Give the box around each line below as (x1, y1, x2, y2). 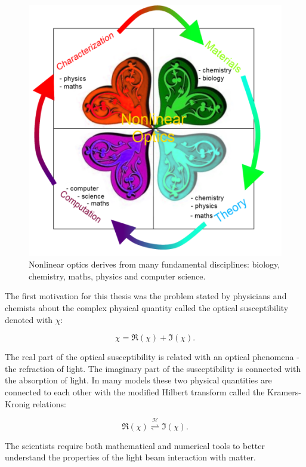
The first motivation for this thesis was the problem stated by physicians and (5, 290, 287, 302)
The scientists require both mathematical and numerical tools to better (5, 439, 265, 451)
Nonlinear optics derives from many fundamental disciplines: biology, (29, 258, 280, 271)
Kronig (5, 397, 30, 410)
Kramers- (267, 385, 301, 398)
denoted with (5, 313, 53, 325)
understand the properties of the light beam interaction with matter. (5, 451, 256, 463)
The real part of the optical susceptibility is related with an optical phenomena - (5, 351, 299, 363)
